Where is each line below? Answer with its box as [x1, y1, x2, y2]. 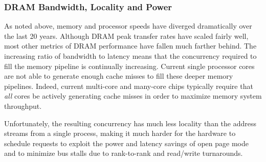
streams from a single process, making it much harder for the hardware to [4, 128, 236, 138]
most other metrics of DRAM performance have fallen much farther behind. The [4, 40, 257, 51]
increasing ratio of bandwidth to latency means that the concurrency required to [4, 51, 257, 61]
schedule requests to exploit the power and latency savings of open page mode [4, 137, 249, 148]
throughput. [4, 100, 42, 111]
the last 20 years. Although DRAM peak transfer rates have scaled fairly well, [4, 30, 249, 41]
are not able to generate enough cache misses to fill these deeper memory [4, 71, 233, 81]
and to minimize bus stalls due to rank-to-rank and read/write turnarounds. [4, 148, 243, 158]
